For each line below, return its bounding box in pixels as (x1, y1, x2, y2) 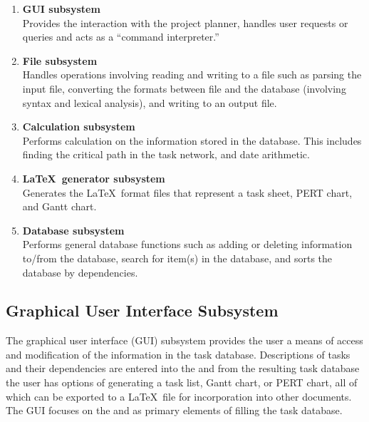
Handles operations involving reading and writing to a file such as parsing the (22, 67, 362, 82)
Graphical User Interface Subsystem (6, 299, 279, 321)
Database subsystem (22, 222, 125, 237)
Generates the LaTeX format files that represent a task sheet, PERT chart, (22, 185, 353, 200)
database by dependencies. (22, 264, 138, 279)
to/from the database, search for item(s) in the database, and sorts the (22, 250, 333, 265)
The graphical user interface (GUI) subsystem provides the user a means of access (6, 333, 363, 348)
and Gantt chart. (22, 199, 97, 214)
